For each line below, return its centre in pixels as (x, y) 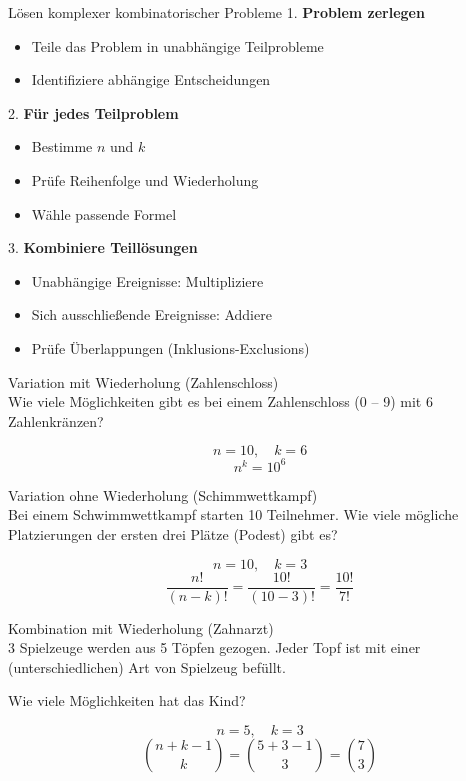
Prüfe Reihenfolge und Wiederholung (145, 179)
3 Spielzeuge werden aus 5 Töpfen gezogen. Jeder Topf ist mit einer (214, 647)
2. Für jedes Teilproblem (93, 112)
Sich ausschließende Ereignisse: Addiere (151, 314)
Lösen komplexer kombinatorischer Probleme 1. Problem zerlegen (216, 12)
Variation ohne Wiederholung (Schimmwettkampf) (163, 494)
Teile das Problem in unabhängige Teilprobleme (177, 45)
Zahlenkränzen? (56, 420)
